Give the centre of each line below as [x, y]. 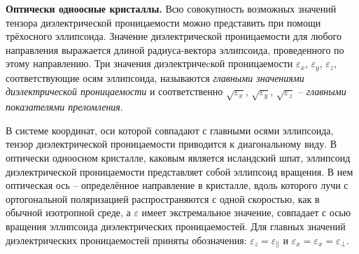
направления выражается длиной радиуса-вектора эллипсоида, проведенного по [175, 49]
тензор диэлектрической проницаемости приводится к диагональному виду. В [171, 144]
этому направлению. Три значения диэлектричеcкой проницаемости [149, 63]
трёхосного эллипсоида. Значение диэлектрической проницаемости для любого [174, 36]
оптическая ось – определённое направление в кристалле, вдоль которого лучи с [177, 185]
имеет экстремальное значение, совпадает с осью [246, 212]
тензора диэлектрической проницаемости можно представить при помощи [163, 22]
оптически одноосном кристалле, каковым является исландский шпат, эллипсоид [178, 157]
